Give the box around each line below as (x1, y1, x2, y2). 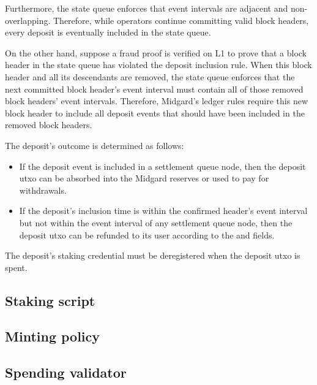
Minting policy (5, 327, 100, 346)
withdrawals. (19, 183, 67, 196)
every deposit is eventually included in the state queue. (5, 26, 211, 39)
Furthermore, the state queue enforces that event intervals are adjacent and (5, 2, 288, 14)
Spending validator (5, 363, 127, 382)
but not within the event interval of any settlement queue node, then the (19, 216, 293, 229)
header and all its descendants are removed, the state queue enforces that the (5, 70, 295, 83)
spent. (5, 261, 28, 273)
